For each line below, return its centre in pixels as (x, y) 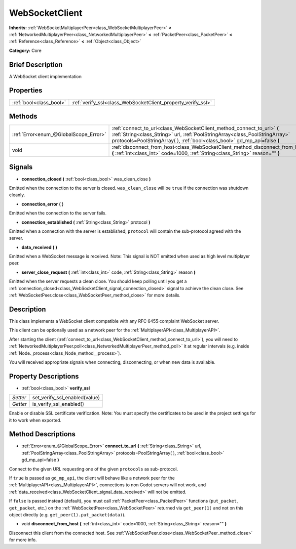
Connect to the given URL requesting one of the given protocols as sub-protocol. (93, 469)
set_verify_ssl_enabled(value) (66, 398)
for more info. (23, 540)
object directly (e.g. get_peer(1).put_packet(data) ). (67, 515)
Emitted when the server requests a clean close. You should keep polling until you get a (98, 281)
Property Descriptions (44, 376)
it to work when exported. (35, 420)
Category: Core (25, 50)
